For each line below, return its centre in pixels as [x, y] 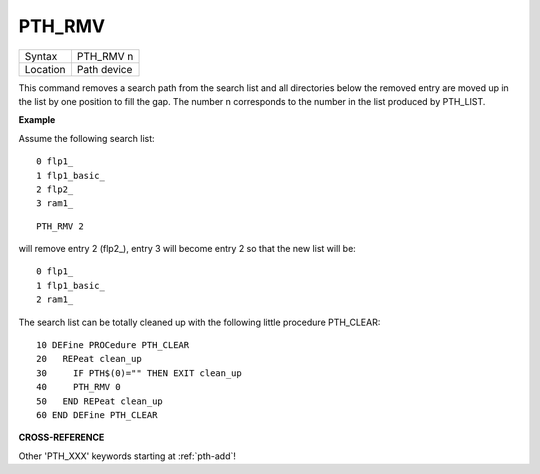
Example [37, 120]
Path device [104, 69]
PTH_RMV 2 [60, 226]
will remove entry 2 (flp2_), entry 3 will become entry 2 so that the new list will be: [187, 249]
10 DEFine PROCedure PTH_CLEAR [113, 345]
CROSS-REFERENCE [61, 437]
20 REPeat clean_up [89, 359]
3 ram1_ [55, 203]
